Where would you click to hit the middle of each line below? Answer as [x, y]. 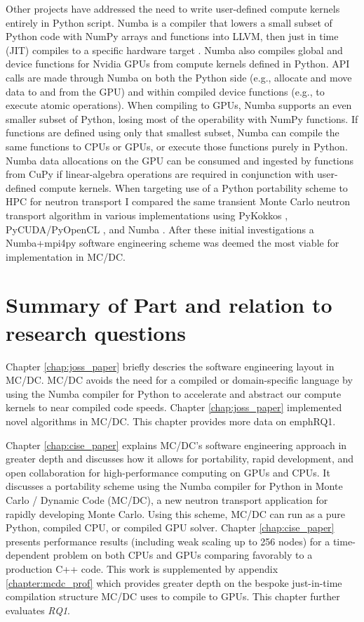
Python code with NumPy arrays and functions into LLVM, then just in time [172, 36]
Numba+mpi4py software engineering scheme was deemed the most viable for [173, 243]
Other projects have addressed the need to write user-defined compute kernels [173, 8]
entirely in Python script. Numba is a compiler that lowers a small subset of [169, 22]
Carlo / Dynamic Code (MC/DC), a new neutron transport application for [167, 499]
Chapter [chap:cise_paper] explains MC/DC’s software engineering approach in [176, 445]
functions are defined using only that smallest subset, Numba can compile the [173, 132]
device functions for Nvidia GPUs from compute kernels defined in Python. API [178, 64]
